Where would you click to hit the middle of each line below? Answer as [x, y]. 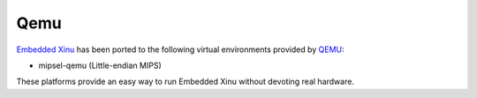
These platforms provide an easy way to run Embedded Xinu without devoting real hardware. [185, 82]
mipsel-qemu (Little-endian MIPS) [100, 65]
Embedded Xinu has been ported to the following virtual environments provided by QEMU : [180, 49]
